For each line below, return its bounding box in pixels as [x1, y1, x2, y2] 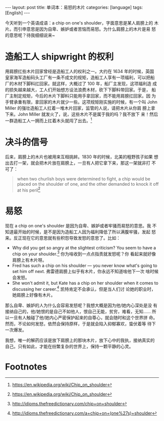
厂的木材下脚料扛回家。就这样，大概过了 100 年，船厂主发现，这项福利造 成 [5, 80, 157, 86]
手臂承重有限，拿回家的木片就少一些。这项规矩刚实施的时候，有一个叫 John [5, 99, 158, 105]
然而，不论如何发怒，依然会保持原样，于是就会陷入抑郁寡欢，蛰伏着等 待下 [5, 321, 156, 327]
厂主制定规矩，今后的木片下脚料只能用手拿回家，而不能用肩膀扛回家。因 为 [5, 93, 156, 99]
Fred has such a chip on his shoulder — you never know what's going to [12, 262, 158, 268]
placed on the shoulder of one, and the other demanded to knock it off [17, 181, 159, 187]
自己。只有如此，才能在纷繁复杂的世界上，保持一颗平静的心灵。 [5, 344, 133, 349]
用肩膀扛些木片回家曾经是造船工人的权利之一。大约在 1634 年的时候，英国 [5, 68, 154, 74]
